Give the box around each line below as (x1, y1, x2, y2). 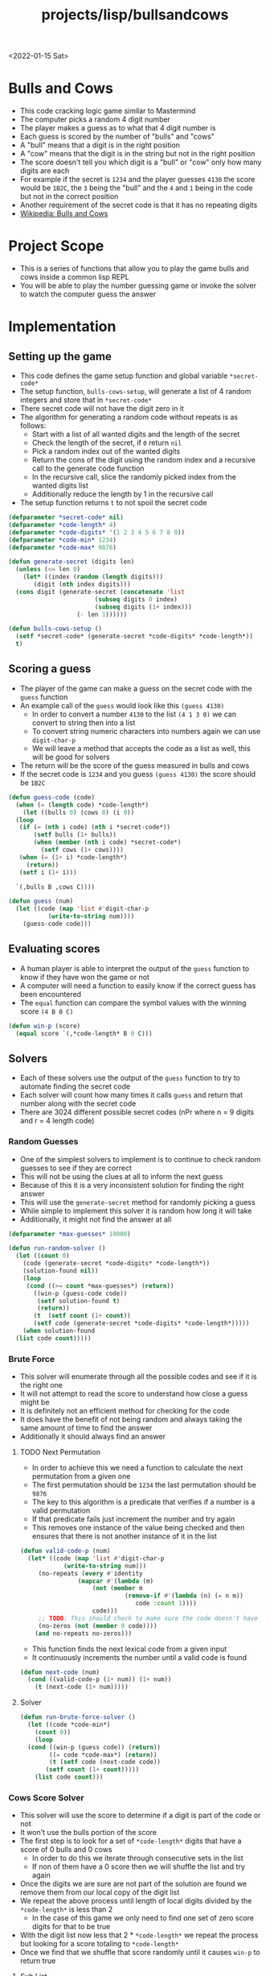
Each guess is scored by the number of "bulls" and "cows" (19, 131, 215, 142)
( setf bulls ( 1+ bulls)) (33, 831, 117, 839)
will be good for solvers (31, 752, 110, 762)
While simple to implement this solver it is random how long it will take (19, 1206, 252, 1215)
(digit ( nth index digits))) (33, 580, 131, 589)
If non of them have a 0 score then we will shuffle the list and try (31, 1862, 245, 1871)
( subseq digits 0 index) (94, 595, 178, 604)
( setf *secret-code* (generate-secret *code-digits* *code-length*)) (15, 633, 253, 641)
